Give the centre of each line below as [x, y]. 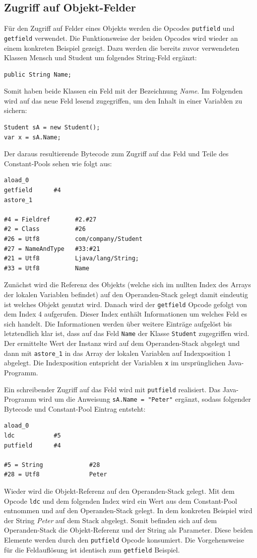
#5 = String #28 [52, 465]
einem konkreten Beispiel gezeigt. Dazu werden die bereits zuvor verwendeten [122, 48]
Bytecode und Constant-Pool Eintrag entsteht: [75, 408]
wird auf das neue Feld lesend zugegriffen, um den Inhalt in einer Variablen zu [123, 100]
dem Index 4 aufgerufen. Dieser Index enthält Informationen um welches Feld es [126, 314]
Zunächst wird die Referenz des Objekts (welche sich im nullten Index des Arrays [128, 284]
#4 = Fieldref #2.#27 [50, 219]
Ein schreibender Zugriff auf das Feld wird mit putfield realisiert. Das [112, 389]
